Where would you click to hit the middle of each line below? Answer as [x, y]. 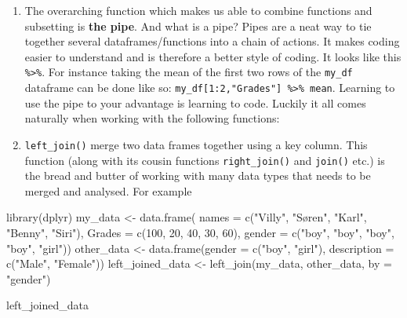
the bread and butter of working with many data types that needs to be [198, 175]
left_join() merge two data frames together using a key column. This [196, 144]
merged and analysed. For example [108, 190]
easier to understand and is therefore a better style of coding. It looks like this [213, 56]
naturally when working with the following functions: [152, 118]
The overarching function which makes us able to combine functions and [198, 10]
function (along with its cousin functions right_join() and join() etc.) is [205, 160]
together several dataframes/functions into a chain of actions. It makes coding [212, 41]
